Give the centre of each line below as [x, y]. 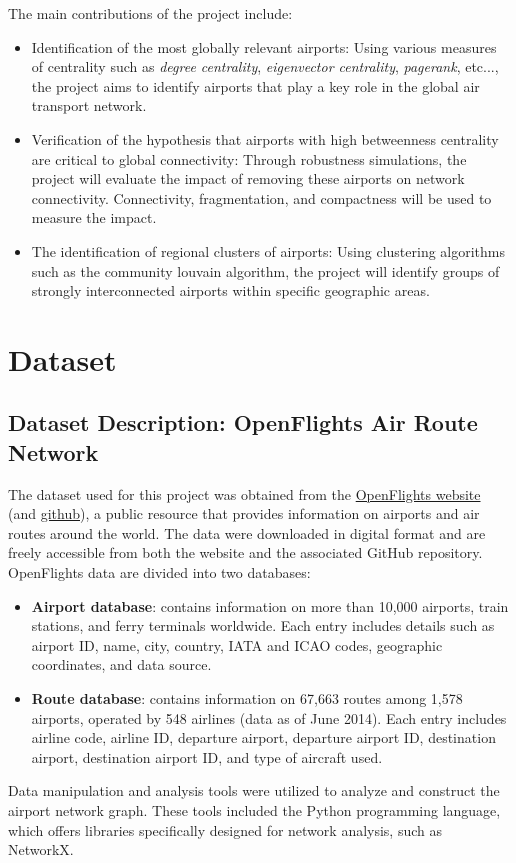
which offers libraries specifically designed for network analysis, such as [225, 829]
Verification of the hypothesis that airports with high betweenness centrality [265, 138]
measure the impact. [94, 217]
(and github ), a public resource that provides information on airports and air [244, 513]
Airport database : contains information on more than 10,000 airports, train [270, 605]
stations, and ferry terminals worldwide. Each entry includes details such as [263, 625]
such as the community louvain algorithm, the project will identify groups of [265, 270]
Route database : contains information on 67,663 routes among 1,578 [247, 698]
